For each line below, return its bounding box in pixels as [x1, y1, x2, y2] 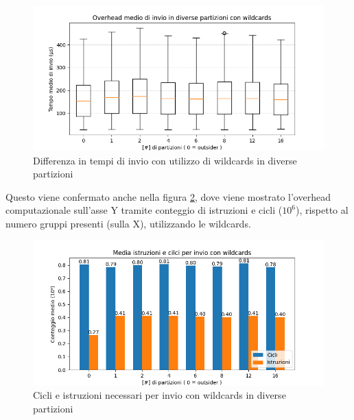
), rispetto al [295, 203, 349, 217]
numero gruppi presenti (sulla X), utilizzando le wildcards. [5, 216, 251, 230]
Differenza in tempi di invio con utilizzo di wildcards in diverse [33, 153, 297, 167]
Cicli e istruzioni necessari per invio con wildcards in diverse [33, 388, 286, 402]
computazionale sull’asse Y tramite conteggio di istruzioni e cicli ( [5, 203, 283, 217]
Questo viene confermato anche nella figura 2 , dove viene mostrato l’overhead [5, 189, 331, 203]
